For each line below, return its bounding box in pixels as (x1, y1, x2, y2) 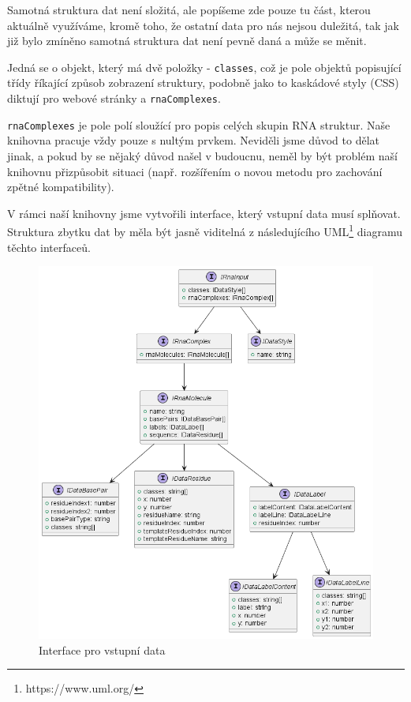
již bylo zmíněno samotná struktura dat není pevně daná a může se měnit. (7, 32, 367, 49)
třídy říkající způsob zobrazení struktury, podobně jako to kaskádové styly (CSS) (7, 74, 399, 91)
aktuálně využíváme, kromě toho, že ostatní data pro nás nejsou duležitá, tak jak (7, 17, 399, 33)
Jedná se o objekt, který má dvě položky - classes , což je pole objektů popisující (7, 58, 402, 75)
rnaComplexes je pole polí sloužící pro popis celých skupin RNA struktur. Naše (7, 116, 390, 133)
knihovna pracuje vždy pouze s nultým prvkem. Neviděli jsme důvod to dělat (7, 132, 379, 148)
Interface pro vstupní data (39, 641, 166, 658)
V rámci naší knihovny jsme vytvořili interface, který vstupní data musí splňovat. (7, 205, 401, 221)
